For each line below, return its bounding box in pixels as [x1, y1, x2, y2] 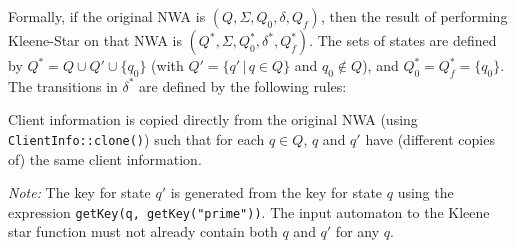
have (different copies [365, 128, 495, 149]
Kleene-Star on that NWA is [8, 30, 182, 50]
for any [335, 221, 380, 242]
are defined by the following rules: [139, 75, 347, 96]
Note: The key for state [8, 182, 151, 203]
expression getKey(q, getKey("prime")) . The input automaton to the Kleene [8, 201, 490, 222]
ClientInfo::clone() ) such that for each [8, 128, 265, 149]
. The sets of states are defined [309, 30, 497, 50]
